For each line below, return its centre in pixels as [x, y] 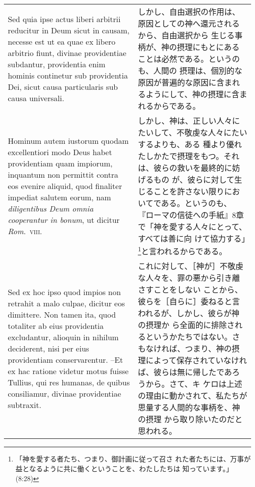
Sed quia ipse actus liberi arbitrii [64, 19]
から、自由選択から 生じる [186, 35]
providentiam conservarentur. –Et [65, 359]
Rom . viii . [25, 231]
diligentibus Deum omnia [51, 208]
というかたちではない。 [189, 337]
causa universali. [36, 98]
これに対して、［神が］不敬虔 [191, 266]
